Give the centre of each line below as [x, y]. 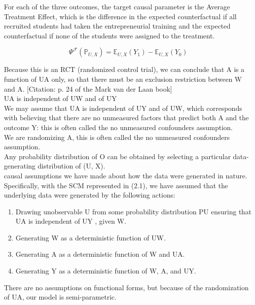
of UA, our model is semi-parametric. [60, 297]
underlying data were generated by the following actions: [90, 195]
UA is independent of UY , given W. [71, 221]
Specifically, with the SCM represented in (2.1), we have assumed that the [116, 185]
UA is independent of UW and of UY [60, 98]
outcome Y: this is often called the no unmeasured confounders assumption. [118, 127]
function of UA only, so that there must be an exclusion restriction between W [123, 79]
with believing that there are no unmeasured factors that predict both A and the [127, 118]
